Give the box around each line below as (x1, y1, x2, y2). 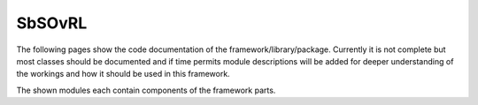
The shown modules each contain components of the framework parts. (16, 85, 276, 95)
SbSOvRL (16, 13, 88, 33)
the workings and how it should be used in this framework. (16, 69, 230, 79)
